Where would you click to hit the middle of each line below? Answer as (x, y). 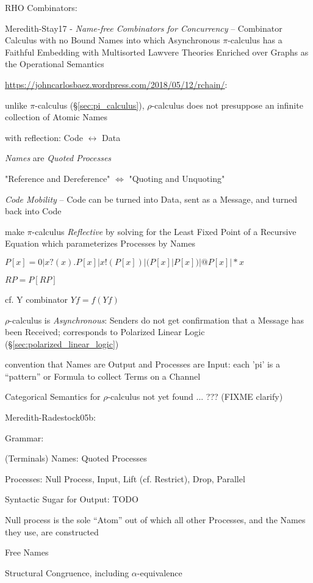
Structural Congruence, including (67, 572)
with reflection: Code (44, 137)
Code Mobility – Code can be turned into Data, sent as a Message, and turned (151, 199)
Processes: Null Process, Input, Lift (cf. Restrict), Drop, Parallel (125, 478)
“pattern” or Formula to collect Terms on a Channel (103, 376)
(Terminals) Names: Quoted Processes (76, 458)
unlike (16, 105)
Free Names (27, 552)
